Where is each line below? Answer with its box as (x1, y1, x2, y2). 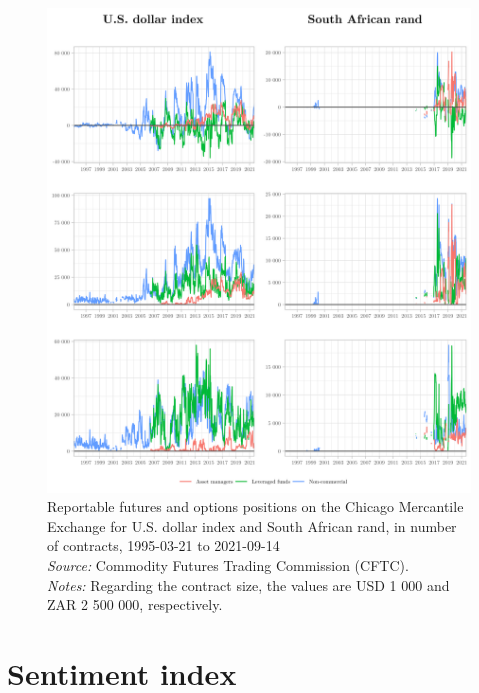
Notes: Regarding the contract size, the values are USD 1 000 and (47, 574, 450, 595)
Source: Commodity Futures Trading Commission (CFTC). (47, 554, 409, 575)
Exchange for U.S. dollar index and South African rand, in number (47, 515, 457, 536)
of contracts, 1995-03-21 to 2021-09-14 (47, 535, 280, 556)
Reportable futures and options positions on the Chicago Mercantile (47, 496, 464, 517)
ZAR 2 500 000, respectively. (47, 594, 223, 615)
